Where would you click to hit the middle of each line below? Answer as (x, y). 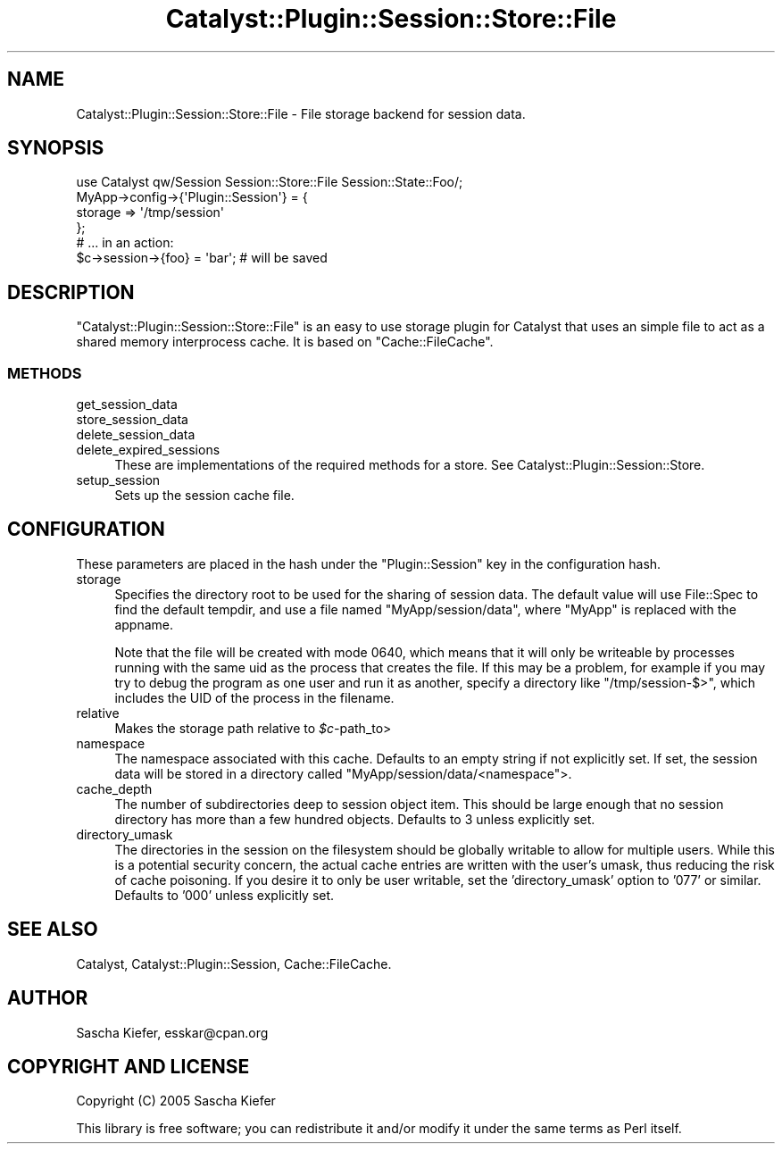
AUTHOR (48, 998)
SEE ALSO (53, 930)
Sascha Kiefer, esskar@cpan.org (172, 1032)
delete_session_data (136, 435)
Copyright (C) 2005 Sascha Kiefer (176, 1101)
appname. (144, 624)
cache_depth (114, 788)
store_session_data (132, 420)
